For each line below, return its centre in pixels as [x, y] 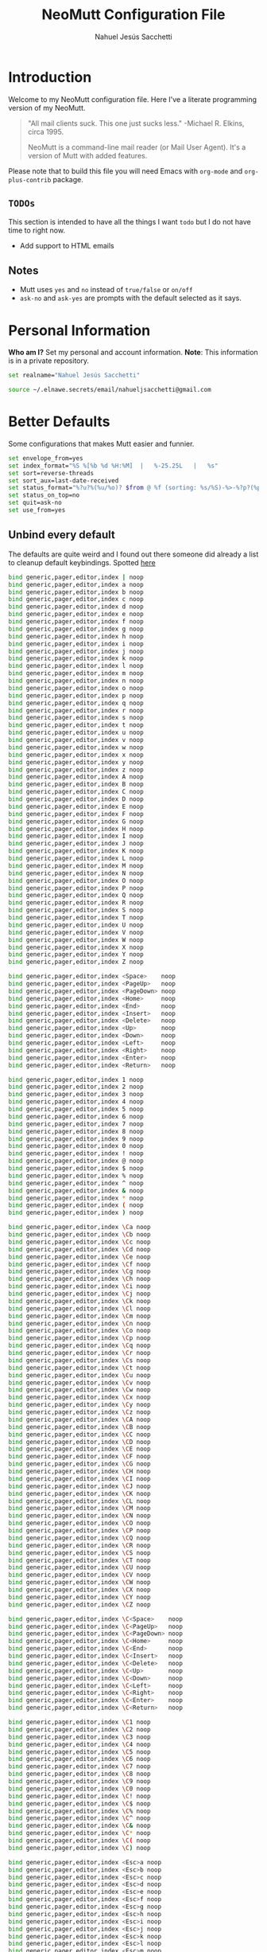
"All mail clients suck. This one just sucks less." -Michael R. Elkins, [136, 123]
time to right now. [37, 230]
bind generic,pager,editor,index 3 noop [76, 1095]
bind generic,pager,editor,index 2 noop [76, 1087]
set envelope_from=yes [46, 458]
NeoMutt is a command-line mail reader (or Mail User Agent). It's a [137, 147]
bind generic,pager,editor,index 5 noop [76, 1109]
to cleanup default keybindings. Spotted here [82, 562]
